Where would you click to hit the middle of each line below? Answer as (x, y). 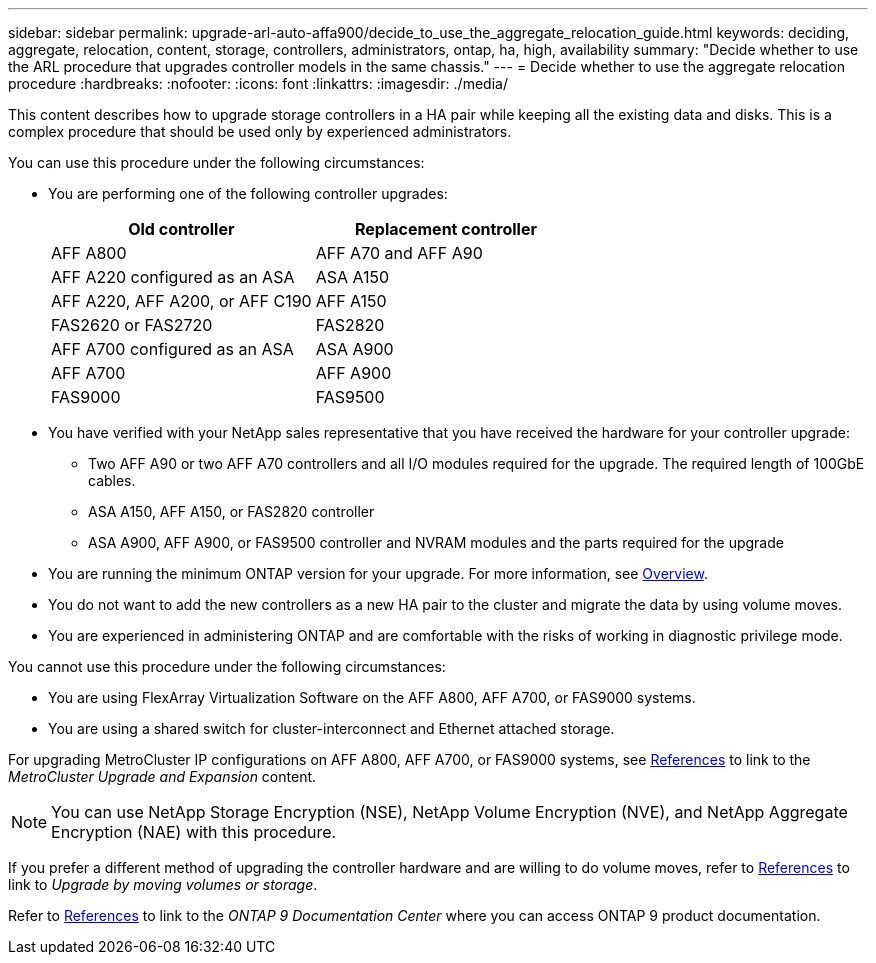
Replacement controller (446, 229)
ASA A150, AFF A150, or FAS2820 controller (231, 511)
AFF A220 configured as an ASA (173, 277)
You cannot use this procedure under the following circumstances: (227, 666)
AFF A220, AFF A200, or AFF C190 (181, 301)
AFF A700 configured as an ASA (172, 349)
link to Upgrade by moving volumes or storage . (163, 884)
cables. (112, 480)
